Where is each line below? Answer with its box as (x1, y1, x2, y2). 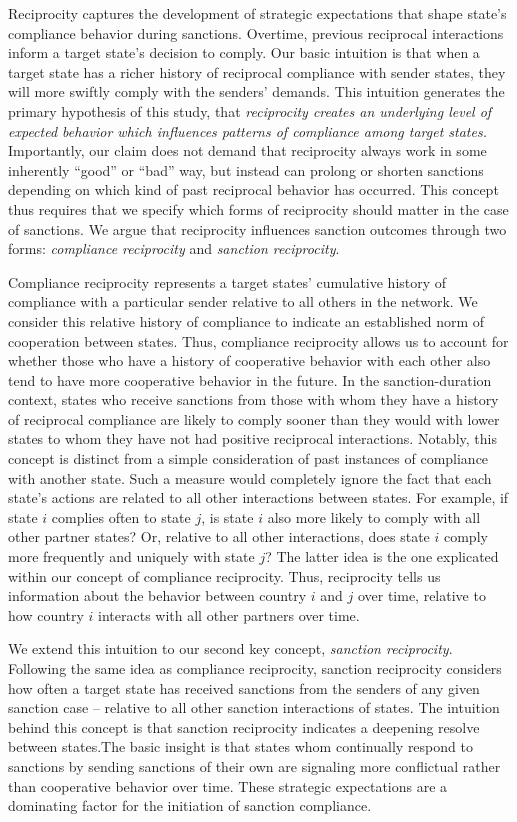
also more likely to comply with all (267, 506, 481, 527)
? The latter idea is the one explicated (265, 546, 499, 567)
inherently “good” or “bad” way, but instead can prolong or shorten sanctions (8, 159, 484, 180)
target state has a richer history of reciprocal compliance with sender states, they (8, 61, 506, 82)
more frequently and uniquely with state (8, 546, 255, 567)
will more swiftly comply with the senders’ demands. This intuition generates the (8, 81, 505, 102)
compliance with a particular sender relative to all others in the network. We (8, 291, 478, 312)
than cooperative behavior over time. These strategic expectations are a (8, 775, 448, 796)
